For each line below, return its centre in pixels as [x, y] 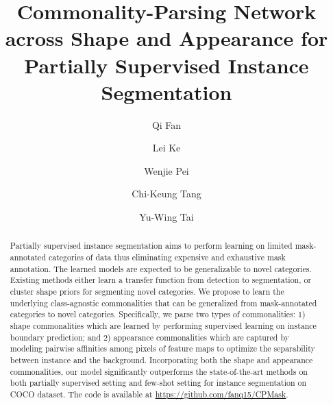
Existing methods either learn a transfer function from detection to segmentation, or [161, 280]
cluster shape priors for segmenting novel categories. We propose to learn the [147, 292]
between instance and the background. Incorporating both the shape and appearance [161, 360]
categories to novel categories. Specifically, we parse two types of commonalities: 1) [158, 314]
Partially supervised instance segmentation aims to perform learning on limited [151, 246]
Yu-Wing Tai [166, 217]
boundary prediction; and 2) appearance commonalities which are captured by [149, 337]
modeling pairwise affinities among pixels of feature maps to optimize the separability [162, 348]
